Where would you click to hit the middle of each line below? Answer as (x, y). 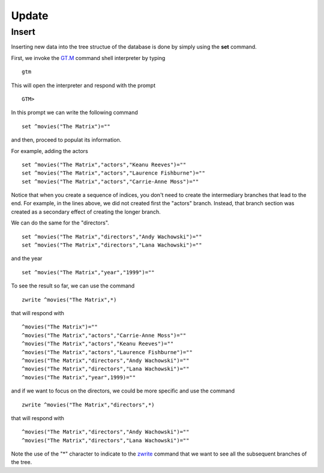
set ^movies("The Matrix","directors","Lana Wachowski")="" (112, 245)
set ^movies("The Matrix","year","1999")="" (88, 272)
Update (30, 16)
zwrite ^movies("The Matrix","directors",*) (88, 405)
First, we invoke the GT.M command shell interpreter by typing (88, 58)
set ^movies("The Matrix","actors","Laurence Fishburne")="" (113, 173)
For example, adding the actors (49, 151)
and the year (27, 259)
